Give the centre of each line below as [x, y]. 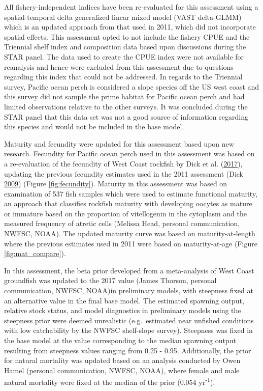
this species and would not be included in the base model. [94, 127]
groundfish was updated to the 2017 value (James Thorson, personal [110, 280]
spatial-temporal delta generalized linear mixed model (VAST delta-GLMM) [123, 17]
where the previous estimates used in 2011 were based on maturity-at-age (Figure [131, 243]
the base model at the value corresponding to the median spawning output [120, 340]
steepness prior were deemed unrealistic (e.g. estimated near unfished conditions [129, 320]
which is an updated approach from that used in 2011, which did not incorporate [130, 27]
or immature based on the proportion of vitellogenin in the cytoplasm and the [125, 213]
